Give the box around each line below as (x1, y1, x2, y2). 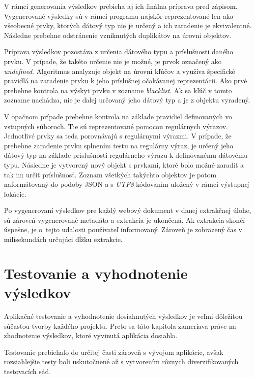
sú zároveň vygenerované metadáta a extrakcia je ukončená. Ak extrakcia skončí (4, 214, 245, 225)
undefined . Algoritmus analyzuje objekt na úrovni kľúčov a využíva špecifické (4, 66, 235, 76)
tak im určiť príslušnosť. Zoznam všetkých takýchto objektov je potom (4, 169, 217, 179)
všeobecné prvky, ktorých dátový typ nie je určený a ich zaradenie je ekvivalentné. (4, 20, 252, 31)
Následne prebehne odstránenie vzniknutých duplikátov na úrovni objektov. (4, 30, 231, 40)
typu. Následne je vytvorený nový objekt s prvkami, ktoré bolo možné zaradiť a (4, 159, 244, 170)
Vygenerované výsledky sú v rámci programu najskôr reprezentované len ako (4, 10, 233, 21)
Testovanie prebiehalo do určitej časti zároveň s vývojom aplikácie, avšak (4, 346, 224, 357)
